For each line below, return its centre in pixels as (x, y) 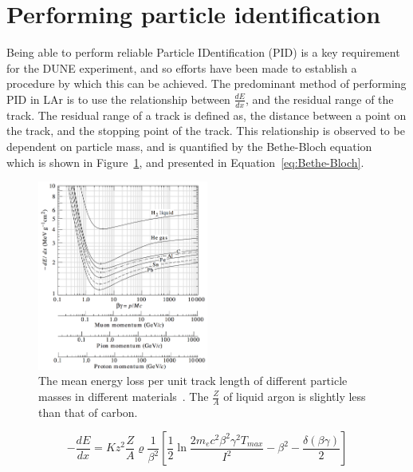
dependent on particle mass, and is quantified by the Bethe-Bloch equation (189, 146)
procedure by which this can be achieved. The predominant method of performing (206, 83)
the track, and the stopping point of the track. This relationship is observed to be (206, 131)
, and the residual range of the (319, 99)
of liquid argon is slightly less (295, 396)
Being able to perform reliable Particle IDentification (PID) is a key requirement (203, 52)
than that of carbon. (88, 412)
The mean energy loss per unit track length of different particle (193, 381)
